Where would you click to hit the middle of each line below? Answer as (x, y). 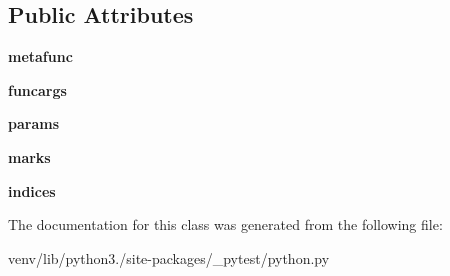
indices (32, 190)
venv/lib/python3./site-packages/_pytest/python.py (169, 257)
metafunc (40, 56)
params (34, 123)
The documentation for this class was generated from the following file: (225, 224)
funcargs (37, 89)
